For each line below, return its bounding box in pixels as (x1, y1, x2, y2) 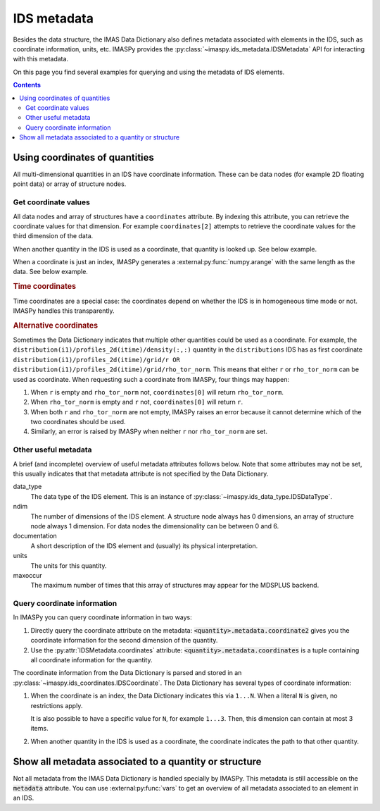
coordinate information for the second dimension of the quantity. (30, 636, 218, 645)
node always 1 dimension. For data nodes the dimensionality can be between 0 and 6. (30, 521, 279, 530)
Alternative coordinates (13, 321, 99, 330)
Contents (13, 81, 42, 89)
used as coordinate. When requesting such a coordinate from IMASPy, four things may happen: (13, 375, 290, 383)
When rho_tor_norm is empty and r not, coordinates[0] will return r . (30, 398, 243, 407)
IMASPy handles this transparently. (13, 307, 115, 315)
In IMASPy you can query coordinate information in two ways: (13, 613, 193, 621)
